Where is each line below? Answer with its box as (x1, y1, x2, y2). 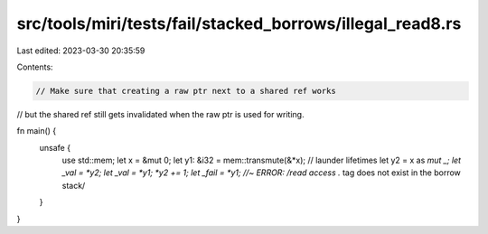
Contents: (16, 61, 53, 72)
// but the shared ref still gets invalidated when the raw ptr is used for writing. (16, 108, 305, 119)
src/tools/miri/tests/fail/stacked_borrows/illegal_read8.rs (16, 14, 462, 33)
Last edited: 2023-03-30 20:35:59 (16, 45, 145, 56)
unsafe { (39, 142, 71, 153)
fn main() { (16, 126, 57, 136)
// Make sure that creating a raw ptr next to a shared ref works (35, 86, 336, 96)
